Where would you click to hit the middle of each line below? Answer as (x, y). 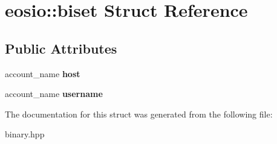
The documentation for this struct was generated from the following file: (139, 114)
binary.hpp (25, 134)
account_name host (43, 73)
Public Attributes (61, 48)
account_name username (54, 94)
